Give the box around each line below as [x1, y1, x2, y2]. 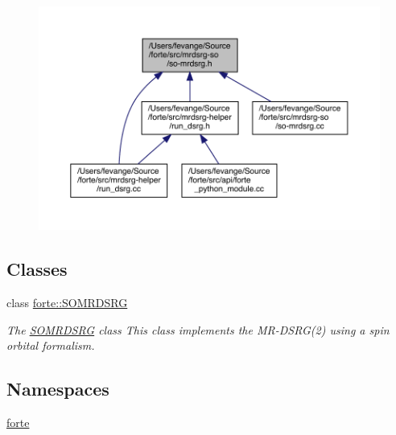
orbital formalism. [6, 337, 95, 354]
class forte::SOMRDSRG [6, 293, 128, 310]
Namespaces [6, 376, 109, 401]
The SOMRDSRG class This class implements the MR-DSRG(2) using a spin [6, 321, 390, 338]
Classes [6, 256, 68, 281]
